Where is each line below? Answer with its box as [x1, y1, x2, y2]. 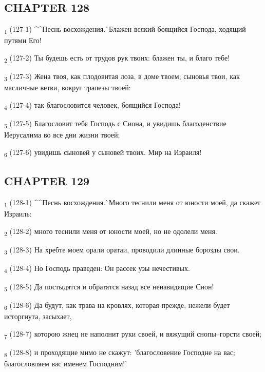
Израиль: [4, 208, 32, 219]
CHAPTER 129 [4, 173, 90, 189]
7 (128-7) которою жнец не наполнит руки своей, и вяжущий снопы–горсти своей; [4, 328, 262, 340]
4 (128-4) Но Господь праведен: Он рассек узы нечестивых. [4, 262, 190, 275]
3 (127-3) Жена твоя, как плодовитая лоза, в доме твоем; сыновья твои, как [4, 71, 240, 83]
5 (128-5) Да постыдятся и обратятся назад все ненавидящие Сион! [4, 281, 214, 293]
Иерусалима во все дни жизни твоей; [4, 129, 120, 140]
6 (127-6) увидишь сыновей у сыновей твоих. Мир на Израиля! [4, 146, 202, 159]
